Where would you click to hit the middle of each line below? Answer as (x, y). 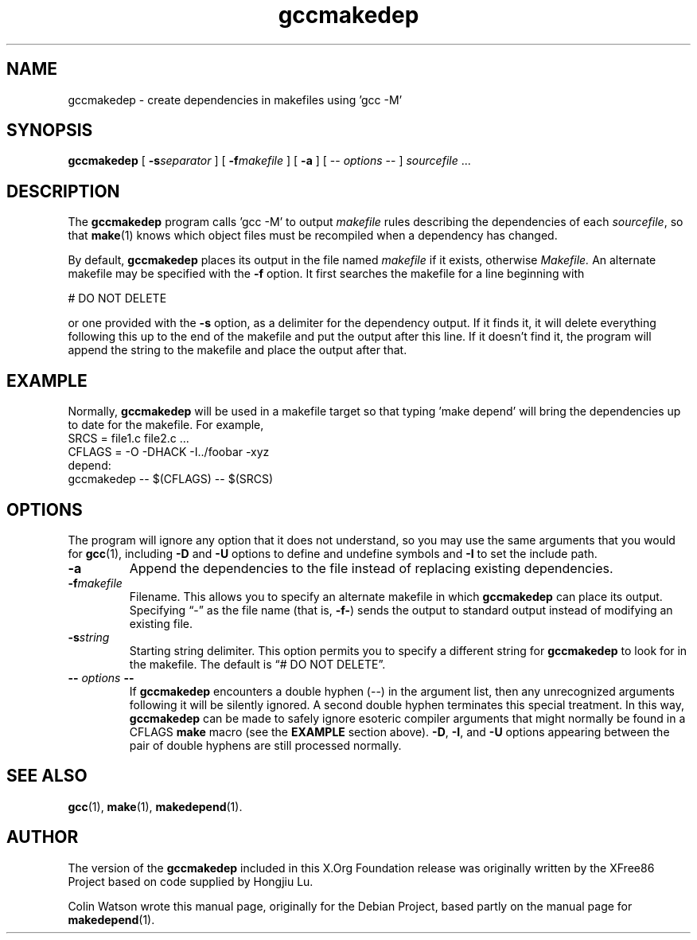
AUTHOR (43, 837)
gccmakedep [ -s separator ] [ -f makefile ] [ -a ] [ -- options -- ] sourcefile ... (269, 161)
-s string (89, 637)
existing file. (161, 623)
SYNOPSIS (50, 131)
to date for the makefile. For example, (166, 425)
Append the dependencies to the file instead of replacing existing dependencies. (371, 568)
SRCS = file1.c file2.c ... (128, 439)
